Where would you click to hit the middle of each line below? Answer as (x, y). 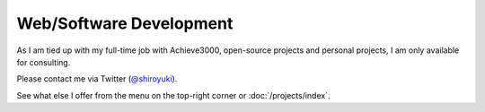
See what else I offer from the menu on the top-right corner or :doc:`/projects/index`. (173, 95)
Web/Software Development (125, 23)
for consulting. (44, 62)
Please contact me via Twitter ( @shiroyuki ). (97, 79)
